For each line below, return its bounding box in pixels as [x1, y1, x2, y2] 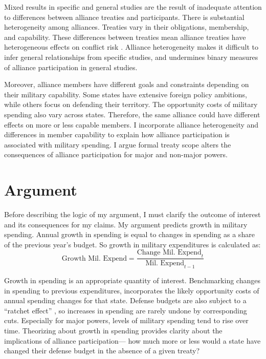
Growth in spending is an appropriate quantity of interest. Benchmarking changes [4, 275, 260, 286]
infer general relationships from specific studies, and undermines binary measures [4, 51, 258, 62]
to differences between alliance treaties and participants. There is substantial [4, 11, 245, 22]
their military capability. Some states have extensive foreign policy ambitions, [4, 89, 247, 99]
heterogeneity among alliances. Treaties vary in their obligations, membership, [4, 22, 249, 32]
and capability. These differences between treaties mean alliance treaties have [4, 31, 246, 42]
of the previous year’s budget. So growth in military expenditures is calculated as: [4, 239, 261, 249]
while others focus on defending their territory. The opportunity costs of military [4, 99, 258, 110]
